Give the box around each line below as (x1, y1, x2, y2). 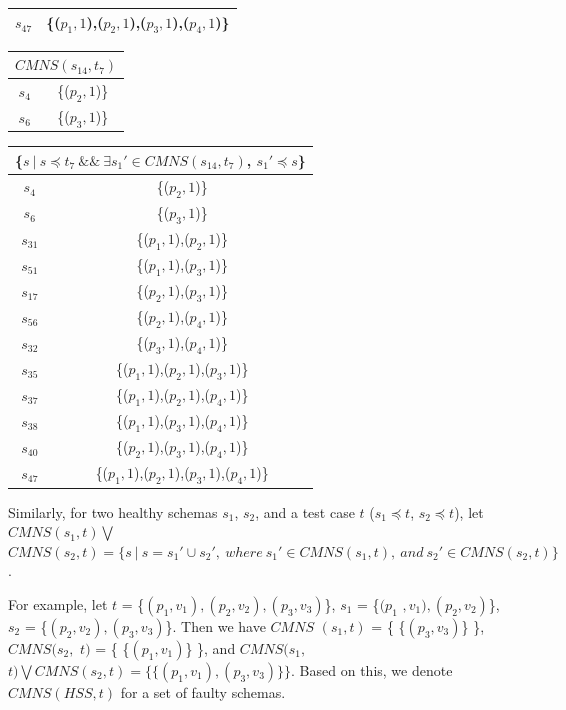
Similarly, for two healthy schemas (8, 501, 218, 522)
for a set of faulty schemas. (120, 682, 286, 703)
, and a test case (255, 501, 355, 522)
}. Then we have (165, 616, 266, 637)
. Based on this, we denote (291, 660, 453, 681)
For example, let (8, 594, 108, 615)
